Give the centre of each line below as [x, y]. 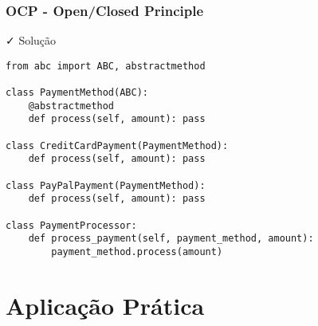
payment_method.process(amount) [137, 252]
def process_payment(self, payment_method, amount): [171, 239]
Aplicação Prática [105, 305]
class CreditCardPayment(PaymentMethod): [117, 145]
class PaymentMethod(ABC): [77, 93]
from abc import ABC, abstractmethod [106, 66]
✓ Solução [31, 40]
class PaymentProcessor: [71, 225]
